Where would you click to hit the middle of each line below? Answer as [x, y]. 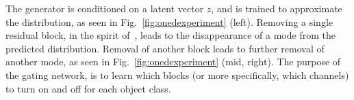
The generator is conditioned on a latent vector [105, 8]
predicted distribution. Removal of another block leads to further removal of [165, 48]
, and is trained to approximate [277, 8]
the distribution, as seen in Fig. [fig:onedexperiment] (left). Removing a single [169, 21]
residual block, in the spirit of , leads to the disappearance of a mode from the [170, 35]
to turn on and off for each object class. [88, 88]
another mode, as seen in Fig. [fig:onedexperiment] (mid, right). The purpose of [173, 62]
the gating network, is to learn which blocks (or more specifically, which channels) [177, 74]
